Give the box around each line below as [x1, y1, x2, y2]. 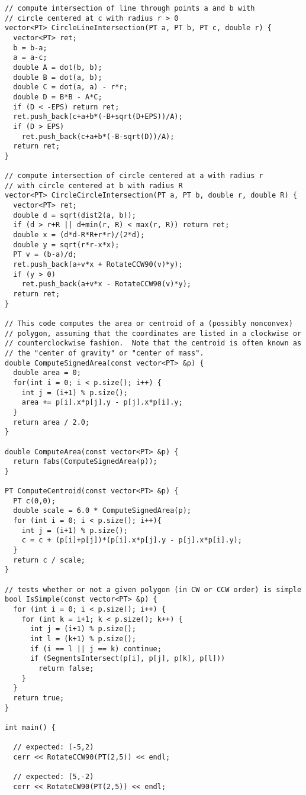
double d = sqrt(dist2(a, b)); [13, 211, 136, 219]
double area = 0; [13, 369, 81, 377]
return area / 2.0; [13, 418, 90, 426]
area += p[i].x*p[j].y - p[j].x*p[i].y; [21, 398, 183, 407]
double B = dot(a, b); [13, 73, 102, 82]
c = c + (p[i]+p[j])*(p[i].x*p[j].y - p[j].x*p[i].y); [21, 536, 242, 545]
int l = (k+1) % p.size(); [30, 635, 136, 643]
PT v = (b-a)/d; [13, 250, 77, 259]
